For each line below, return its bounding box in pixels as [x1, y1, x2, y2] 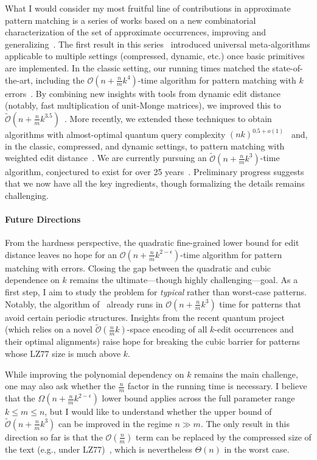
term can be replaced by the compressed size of [136, 430, 312, 443]
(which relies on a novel [5, 323, 92, 336]
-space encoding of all [127, 323, 207, 336]
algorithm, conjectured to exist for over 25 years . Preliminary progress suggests [5, 165, 304, 178]
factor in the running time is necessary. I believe [127, 379, 307, 392]
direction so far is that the [5, 430, 103, 443]
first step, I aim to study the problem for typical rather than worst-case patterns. [5, 286, 307, 298]
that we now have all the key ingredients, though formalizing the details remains [5, 177, 305, 190]
